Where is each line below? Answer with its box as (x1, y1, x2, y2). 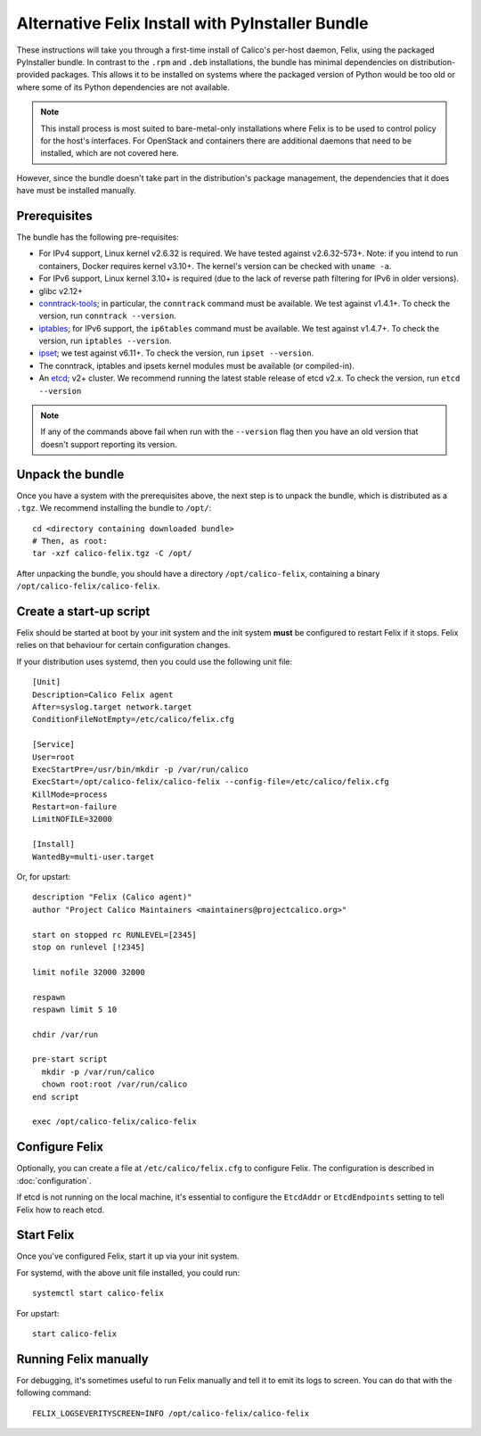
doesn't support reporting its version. (40, 439, 177, 449)
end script (32, 1092, 80, 1102)
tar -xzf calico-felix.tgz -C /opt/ (32, 548, 192, 559)
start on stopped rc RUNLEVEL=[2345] (32, 930, 198, 940)
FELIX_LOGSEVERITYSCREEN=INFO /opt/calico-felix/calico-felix (32, 1408, 310, 1418)
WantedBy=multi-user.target (32, 851, 155, 862)
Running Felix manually (16, 1351, 149, 1366)
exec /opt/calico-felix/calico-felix (32, 1117, 198, 1127)
